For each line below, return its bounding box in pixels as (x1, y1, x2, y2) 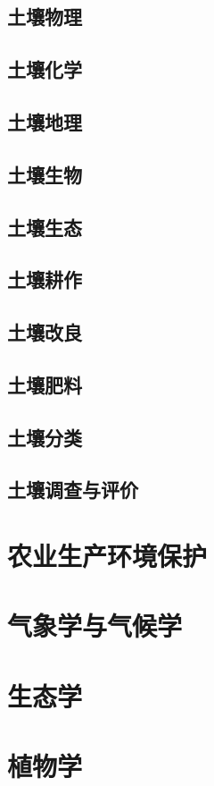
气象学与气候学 (7, 607, 183, 644)
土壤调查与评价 (7, 476, 138, 503)
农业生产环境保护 (7, 537, 208, 573)
